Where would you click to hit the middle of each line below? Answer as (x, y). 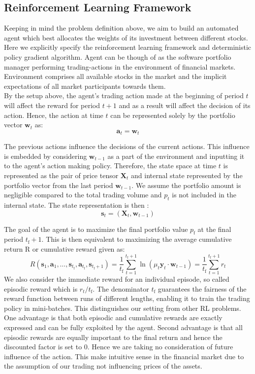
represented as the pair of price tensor (61, 175)
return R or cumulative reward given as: (64, 248)
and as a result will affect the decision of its (185, 105)
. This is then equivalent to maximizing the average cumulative (137, 239)
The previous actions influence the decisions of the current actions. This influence (127, 146)
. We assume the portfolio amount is (186, 185)
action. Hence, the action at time (54, 115)
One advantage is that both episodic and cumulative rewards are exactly (113, 318)
